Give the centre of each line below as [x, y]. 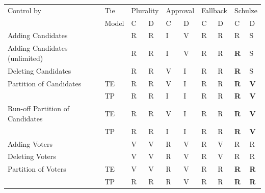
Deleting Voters [32, 156]
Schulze [246, 10]
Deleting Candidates [39, 70]
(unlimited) [25, 58]
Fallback [214, 10]
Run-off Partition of [39, 108]
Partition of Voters [37, 169]
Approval [180, 10]
